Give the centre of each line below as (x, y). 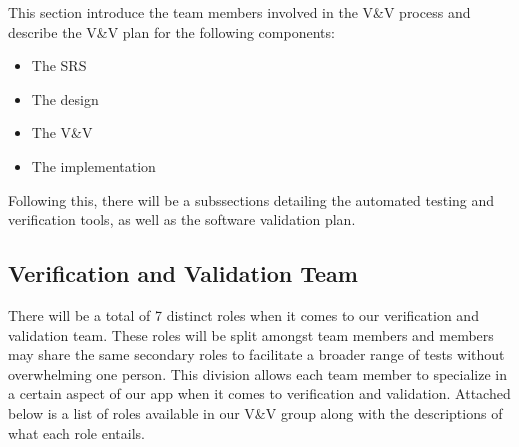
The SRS (59, 65)
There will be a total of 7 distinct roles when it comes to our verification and (243, 314)
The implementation (93, 165)
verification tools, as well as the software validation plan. (182, 219)
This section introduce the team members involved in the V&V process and (239, 12)
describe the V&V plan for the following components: (171, 31)
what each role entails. (76, 432)
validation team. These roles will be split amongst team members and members (251, 334)
